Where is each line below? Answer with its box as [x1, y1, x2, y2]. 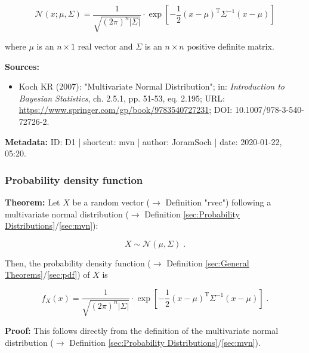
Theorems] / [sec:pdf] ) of [5, 268, 90, 281]
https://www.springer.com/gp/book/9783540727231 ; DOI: [18, 103, 233, 116]
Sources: [5, 60, 39, 72]
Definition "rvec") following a [165, 195, 271, 208]
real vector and [78, 39, 133, 52]
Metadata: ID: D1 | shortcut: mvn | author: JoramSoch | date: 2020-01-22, [5, 135, 282, 148]
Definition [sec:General [166, 256, 249, 269]
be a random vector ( [72, 195, 150, 208]
